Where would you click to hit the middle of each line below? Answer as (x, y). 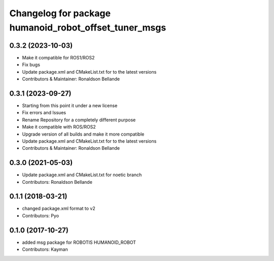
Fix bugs (31, 65)
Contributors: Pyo (41, 215)
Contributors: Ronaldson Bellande (57, 182)
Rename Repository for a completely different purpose (79, 120)
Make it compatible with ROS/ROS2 (59, 127)
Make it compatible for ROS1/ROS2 (58, 57)
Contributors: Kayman (45, 249)
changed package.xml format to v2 (59, 209)
